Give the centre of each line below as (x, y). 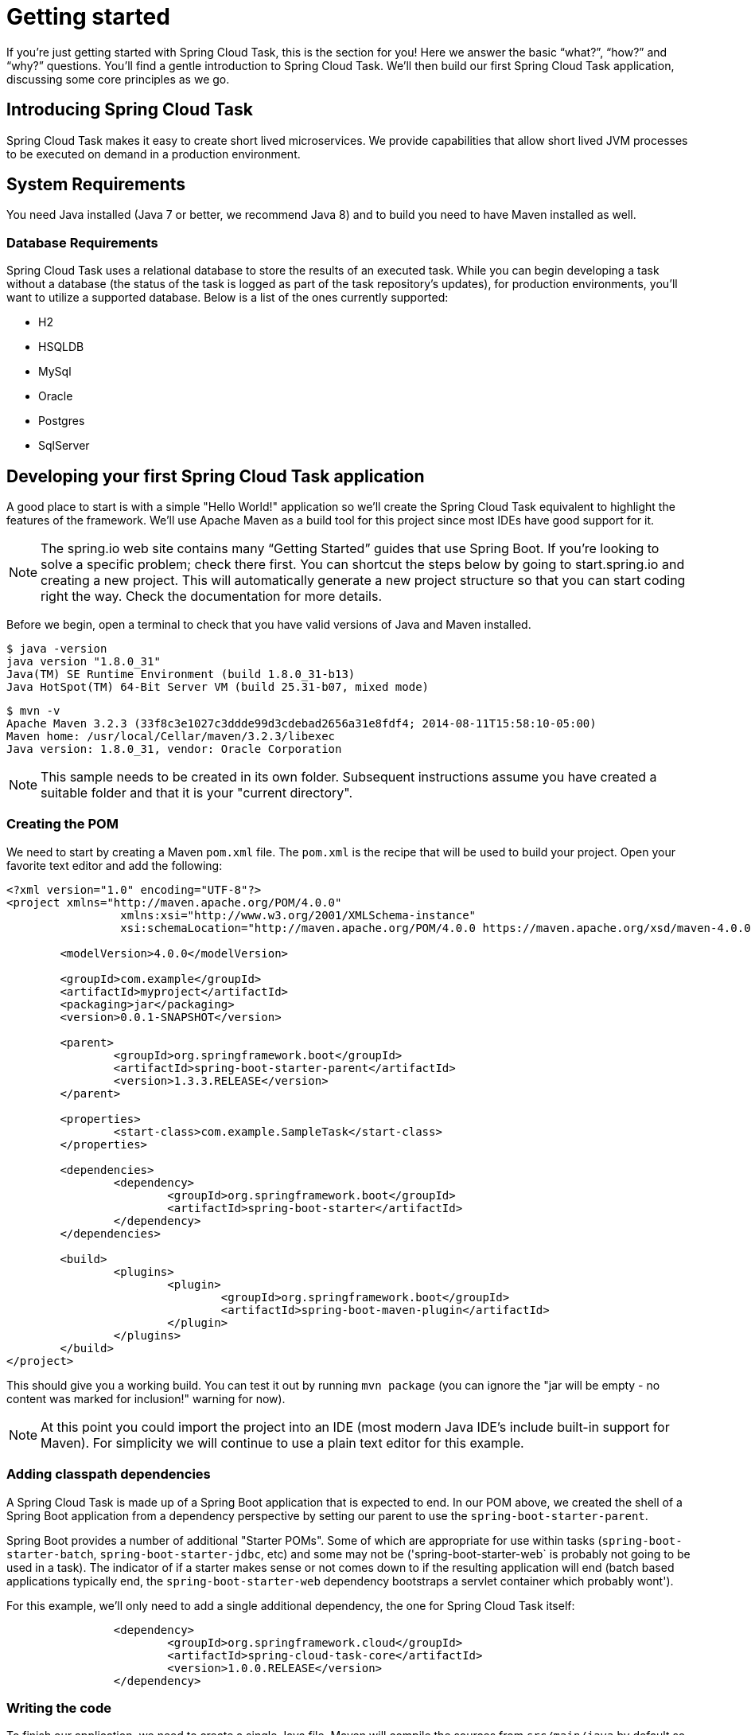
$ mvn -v (33, 711)
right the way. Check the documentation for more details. (212, 597)
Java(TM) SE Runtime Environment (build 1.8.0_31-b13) (181, 675)
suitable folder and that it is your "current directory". (197, 793)
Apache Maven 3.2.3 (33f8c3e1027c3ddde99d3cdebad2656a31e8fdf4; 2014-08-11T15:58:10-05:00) (302, 724)
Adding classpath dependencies (109, 1474)
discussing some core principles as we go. (118, 79)
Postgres (62, 421)
